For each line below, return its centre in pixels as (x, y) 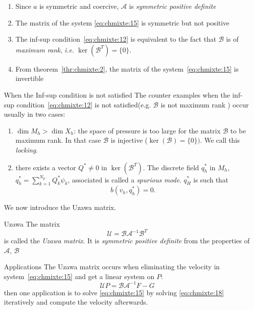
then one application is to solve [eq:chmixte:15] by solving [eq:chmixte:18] (114, 292)
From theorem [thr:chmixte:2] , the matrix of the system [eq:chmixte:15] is (127, 68)
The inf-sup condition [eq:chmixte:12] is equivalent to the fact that (116, 39)
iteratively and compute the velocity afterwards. (76, 302)
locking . (27, 149)
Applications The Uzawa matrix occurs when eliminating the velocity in (112, 267)
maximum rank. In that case (58, 140)
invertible (30, 78)
